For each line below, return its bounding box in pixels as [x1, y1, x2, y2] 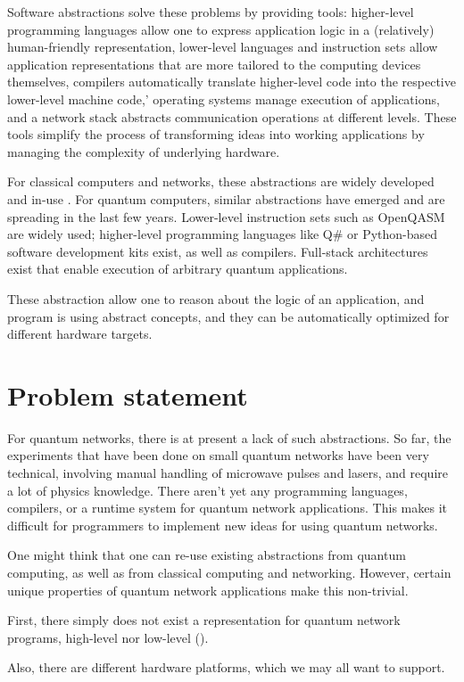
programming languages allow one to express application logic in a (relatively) [7, 20, 435, 38]
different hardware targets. [7, 325, 153, 343]
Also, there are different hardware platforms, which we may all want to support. [7, 658, 445, 677]
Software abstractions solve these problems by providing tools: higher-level [7, 3, 414, 21]
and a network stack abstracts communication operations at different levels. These [7, 107, 457, 126]
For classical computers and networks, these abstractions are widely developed [7, 172, 435, 191]
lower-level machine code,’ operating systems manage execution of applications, [7, 89, 440, 108]
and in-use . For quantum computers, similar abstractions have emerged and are [7, 189, 445, 208]
